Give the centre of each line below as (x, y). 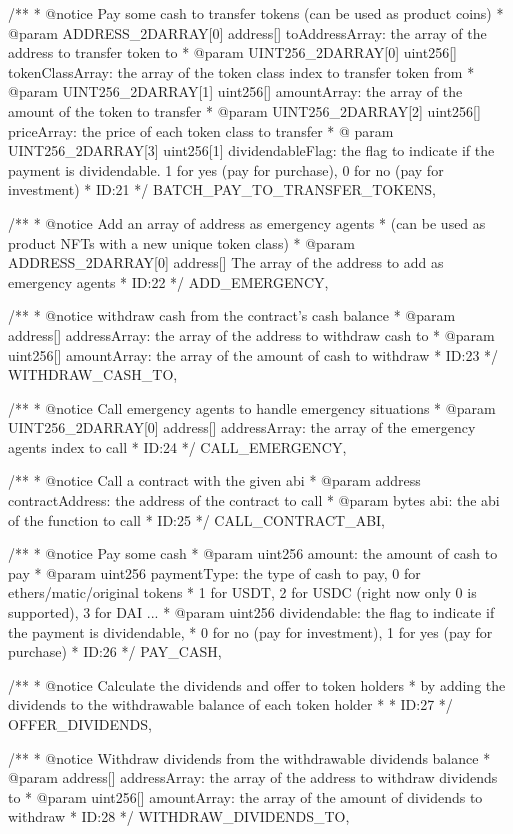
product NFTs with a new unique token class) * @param (182, 242)
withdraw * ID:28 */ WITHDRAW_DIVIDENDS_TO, (179, 816)
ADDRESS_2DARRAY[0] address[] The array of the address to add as (226, 262)
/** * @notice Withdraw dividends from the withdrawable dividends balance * (249, 757)
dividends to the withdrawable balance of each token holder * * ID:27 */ (230, 704)
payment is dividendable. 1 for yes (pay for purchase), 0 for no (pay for (226, 169)
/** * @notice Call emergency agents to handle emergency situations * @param (252, 407)
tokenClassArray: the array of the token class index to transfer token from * (241, 71)
